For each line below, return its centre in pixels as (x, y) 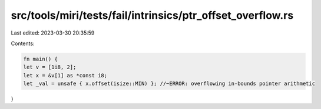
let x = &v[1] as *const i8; (65, 75)
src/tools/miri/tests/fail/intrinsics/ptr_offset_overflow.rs (152, 15)
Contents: (23, 43)
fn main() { (41, 59)
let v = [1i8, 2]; (50, 67)
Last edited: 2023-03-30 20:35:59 (53, 33)
